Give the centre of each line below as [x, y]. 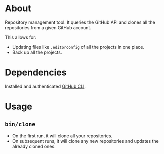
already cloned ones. [34, 146]
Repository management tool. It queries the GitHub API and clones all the [80, 22]
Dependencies [36, 73]
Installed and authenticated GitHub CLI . [46, 86]
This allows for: [21, 37]
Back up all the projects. [37, 52]
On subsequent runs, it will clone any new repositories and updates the [85, 141]
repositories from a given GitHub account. [48, 27]
